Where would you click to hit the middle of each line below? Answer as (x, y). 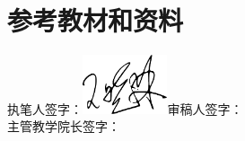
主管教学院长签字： (64, 126)
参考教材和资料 (96, 20)
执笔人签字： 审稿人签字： (125, 108)
